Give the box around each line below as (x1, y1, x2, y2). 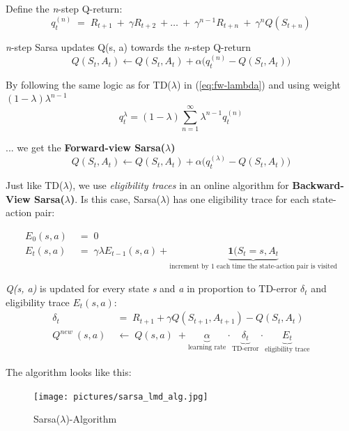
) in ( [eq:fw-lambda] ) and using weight (176, 77, 341, 91)
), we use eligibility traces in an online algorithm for (68, 178, 289, 192)
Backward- (292, 178, 344, 192)
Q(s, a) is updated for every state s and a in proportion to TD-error (6, 281, 297, 296)
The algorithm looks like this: (6, 364, 132, 379)
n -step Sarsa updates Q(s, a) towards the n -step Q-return (6, 40, 251, 54)
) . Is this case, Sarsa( (70, 191, 161, 206)
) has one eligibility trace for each (166, 191, 309, 206)
